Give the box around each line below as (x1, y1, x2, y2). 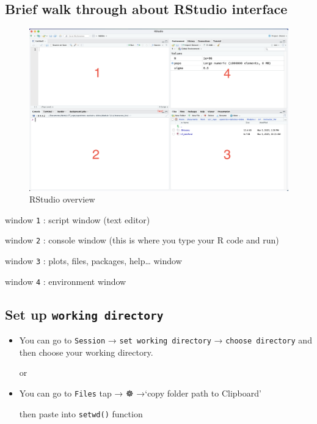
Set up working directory (5, 304, 164, 323)
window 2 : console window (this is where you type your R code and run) (5, 234, 279, 246)
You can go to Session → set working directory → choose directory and (19, 334, 312, 347)
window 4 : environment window (5, 275, 126, 287)
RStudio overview (29, 193, 95, 206)
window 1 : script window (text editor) (5, 213, 150, 226)
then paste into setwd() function (19, 407, 143, 420)
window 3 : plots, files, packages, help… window (5, 254, 182, 267)
